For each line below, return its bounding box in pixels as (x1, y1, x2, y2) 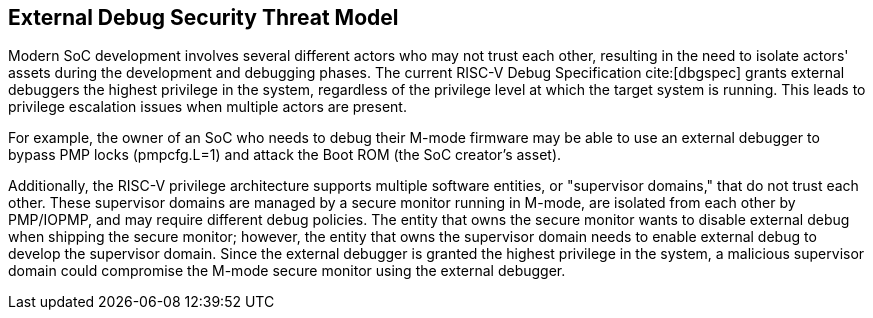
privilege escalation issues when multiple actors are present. (8, 98, 407, 116)
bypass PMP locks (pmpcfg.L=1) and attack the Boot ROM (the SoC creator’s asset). (8, 146, 562, 164)
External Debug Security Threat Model (8, 5, 399, 30)
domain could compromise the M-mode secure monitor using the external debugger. (8, 262, 566, 280)
